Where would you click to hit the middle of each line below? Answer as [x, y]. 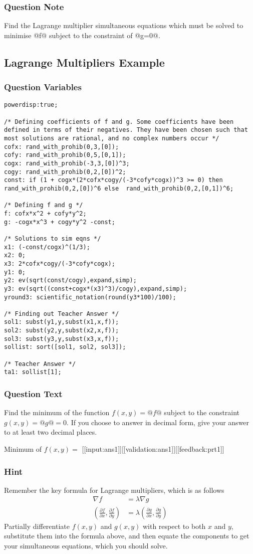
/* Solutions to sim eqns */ [53, 238]
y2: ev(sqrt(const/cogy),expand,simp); [70, 281]
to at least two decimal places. [51, 432]
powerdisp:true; [31, 105]
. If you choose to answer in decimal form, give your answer [158, 422]
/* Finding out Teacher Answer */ [62, 314]
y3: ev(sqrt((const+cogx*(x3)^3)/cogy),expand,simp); [96, 289]
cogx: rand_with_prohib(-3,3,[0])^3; [67, 163]
